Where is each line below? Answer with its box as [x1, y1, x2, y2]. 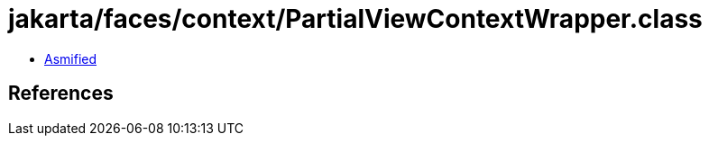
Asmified [44, 50, 97, 67]
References [8, 82, 114, 105]
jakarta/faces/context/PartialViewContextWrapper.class [8, 4, 703, 34]
